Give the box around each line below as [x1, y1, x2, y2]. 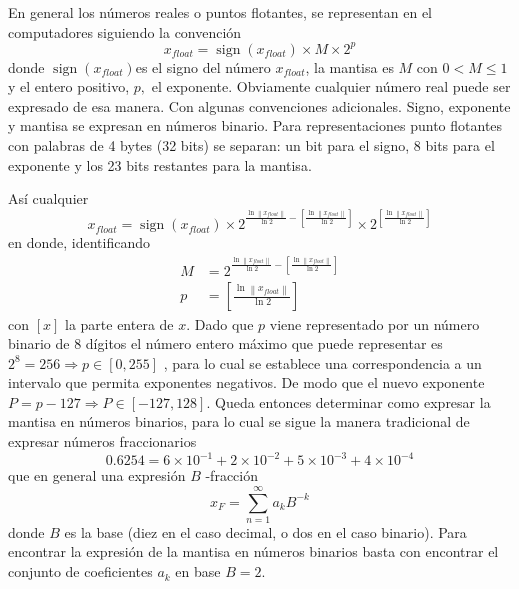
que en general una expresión [8, 465, 186, 486]
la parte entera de [65, 313, 174, 334]
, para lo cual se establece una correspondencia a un [163, 352, 482, 373]
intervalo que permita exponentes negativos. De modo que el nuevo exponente [8, 372, 485, 393]
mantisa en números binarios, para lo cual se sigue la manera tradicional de [8, 411, 470, 432]
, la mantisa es [305, 56, 394, 77]
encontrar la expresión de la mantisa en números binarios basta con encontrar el [8, 541, 499, 562]
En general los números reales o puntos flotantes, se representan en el [8, 2, 432, 22]
